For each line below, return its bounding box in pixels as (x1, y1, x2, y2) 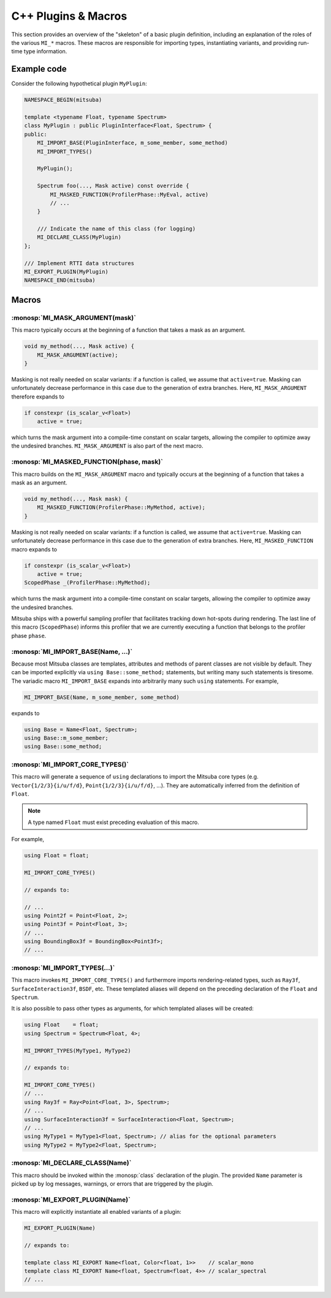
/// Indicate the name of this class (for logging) (37, 225, 196, 233)
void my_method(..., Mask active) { (24, 343, 135, 350)
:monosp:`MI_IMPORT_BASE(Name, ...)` (11, 647, 133, 656)
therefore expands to (11, 393, 64, 400)
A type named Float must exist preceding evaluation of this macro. (28, 818, 199, 826)
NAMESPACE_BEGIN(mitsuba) (24, 96, 102, 104)
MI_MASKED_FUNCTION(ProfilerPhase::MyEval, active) (50, 191, 209, 198)
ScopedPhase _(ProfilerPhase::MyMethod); (24, 579, 151, 586)
